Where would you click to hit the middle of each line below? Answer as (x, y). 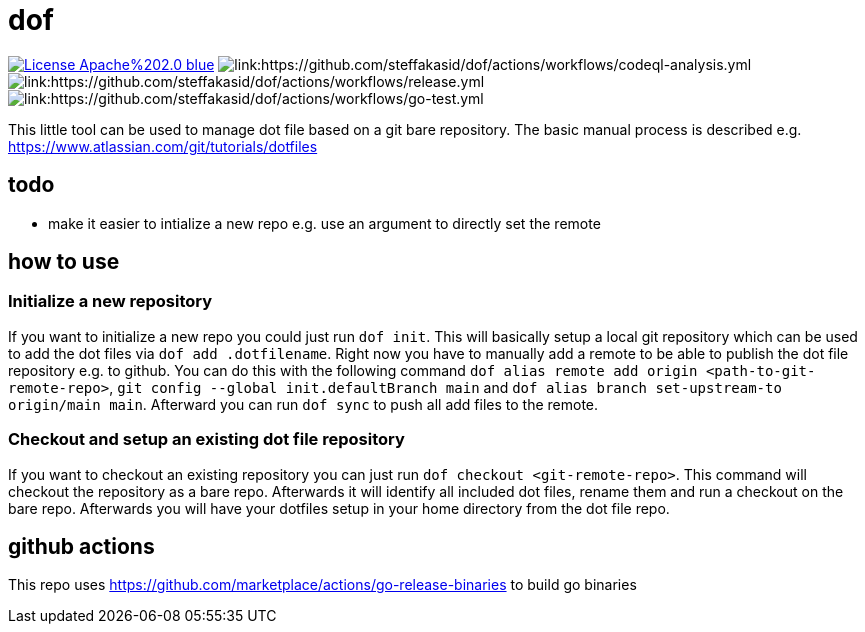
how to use (64, 262)
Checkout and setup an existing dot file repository (206, 439)
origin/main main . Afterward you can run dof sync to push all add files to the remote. (303, 404)
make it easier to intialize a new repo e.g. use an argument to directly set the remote (324, 223)
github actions (81, 546)
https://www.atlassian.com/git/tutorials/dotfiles (163, 146)
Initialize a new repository (110, 301)
